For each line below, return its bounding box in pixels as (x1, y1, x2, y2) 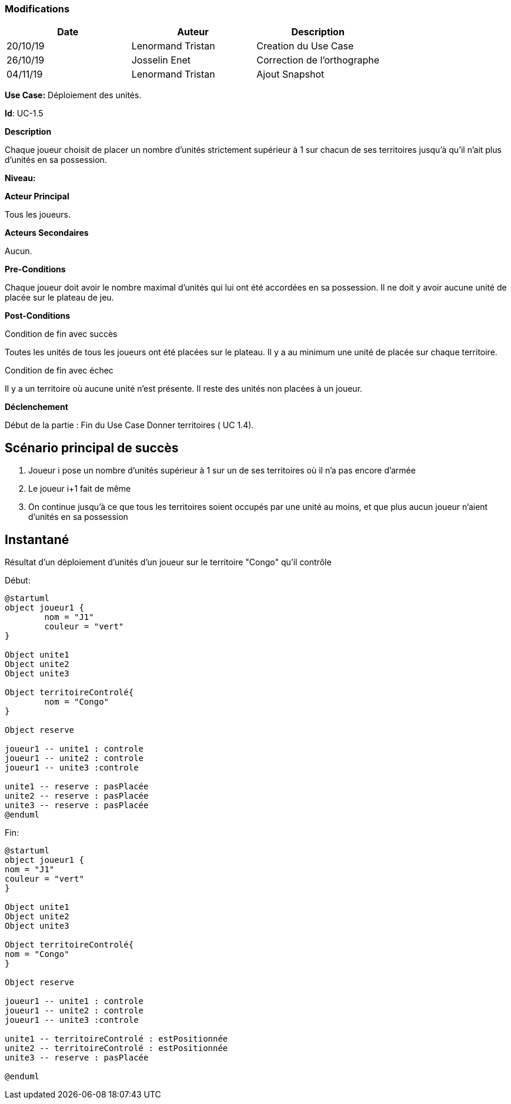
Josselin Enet (131, 54, 191, 66)
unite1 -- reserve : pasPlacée (5, 782, 149, 792)
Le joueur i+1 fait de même (28, 483, 131, 494)
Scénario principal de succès (5, 440, 179, 455)
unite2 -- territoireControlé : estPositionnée (5, 1043, 228, 1053)
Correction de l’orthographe (256, 54, 379, 66)
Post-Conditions (5, 311, 71, 321)
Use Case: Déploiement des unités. (5, 90, 142, 101)
